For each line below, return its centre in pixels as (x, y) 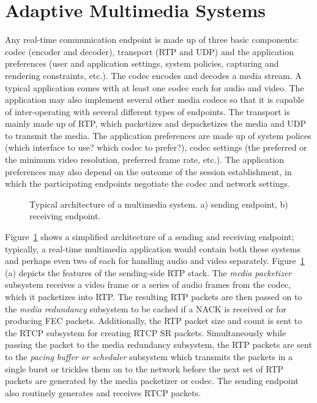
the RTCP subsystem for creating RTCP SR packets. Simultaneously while (146, 332)
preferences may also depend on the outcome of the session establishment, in (148, 171)
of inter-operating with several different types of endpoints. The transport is (147, 111)
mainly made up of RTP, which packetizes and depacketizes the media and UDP (156, 123)
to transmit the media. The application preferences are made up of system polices (158, 135)
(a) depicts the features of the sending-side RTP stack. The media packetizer (148, 272)
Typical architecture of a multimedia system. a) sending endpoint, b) (159, 204)
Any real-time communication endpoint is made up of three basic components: (152, 40)
